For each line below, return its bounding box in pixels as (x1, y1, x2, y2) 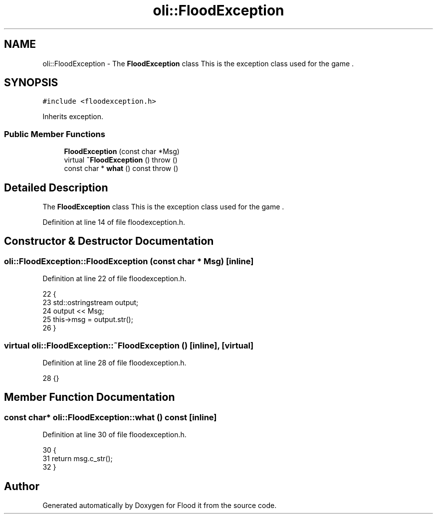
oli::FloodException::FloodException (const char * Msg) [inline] (4, 256, 254, 266)
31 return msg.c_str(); (42, 454, 113, 463)
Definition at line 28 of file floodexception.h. (42, 358, 187, 367)
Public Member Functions (4, 129, 105, 139)
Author (4, 480, 39, 493)
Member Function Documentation (4, 391, 175, 404)
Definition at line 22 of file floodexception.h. (42, 274, 187, 283)
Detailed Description (4, 181, 108, 194)
